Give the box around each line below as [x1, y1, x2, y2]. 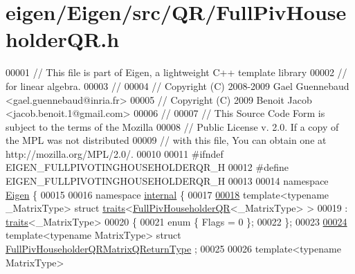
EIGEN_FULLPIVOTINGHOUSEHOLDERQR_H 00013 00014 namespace [6, 174, 329, 188]
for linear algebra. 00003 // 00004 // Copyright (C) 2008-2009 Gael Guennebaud [6, 78, 349, 93]
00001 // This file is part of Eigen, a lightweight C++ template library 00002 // [6, 65, 347, 80]
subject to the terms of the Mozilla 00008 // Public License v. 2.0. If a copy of [6, 119, 339, 134]
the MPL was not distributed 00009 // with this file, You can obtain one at [6, 133, 327, 147]
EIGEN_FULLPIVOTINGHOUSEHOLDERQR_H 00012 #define [6, 160, 289, 174]
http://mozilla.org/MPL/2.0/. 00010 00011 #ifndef [6, 146, 224, 161]
